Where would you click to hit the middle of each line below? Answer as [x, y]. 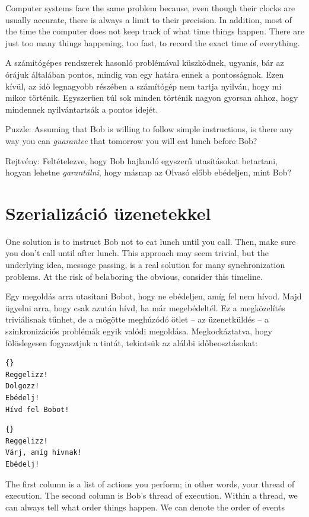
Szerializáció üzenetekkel [108, 213]
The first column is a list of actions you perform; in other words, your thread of [150, 484]
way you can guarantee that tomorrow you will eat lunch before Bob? [131, 140]
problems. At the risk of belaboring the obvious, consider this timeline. [134, 276]
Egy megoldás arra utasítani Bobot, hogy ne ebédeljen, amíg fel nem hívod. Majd [154, 296]
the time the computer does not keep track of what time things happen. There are [155, 31]
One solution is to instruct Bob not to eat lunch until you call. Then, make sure [151, 241]
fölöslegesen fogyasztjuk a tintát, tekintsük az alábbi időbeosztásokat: [132, 342]
